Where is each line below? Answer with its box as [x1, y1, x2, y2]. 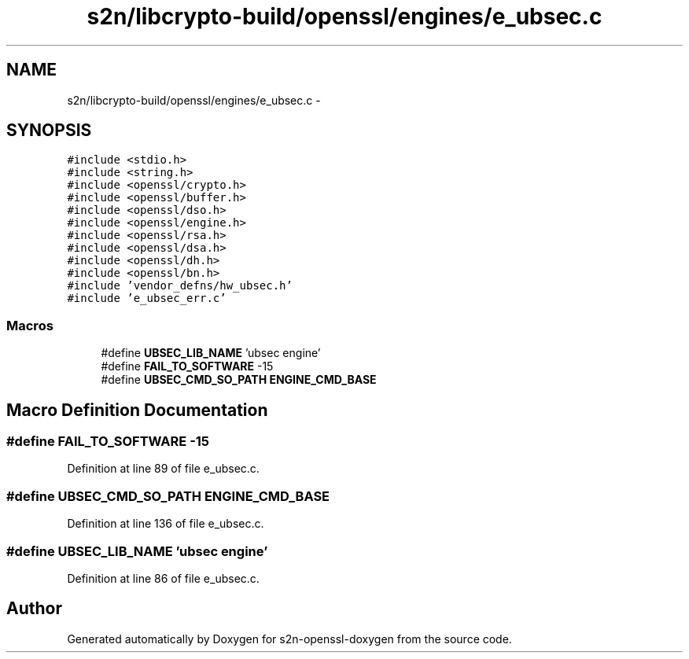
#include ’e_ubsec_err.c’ [67, 292, 227, 305]
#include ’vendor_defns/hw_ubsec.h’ [67, 279, 293, 293]
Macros [6, 317, 53, 333]
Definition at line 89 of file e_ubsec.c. [67, 462, 260, 476]
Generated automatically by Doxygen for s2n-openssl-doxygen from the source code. [67, 631, 512, 646]
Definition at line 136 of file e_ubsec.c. [67, 517, 264, 531]
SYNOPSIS [6, 120, 92, 141]
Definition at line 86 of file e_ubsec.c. [67, 571, 260, 585]
